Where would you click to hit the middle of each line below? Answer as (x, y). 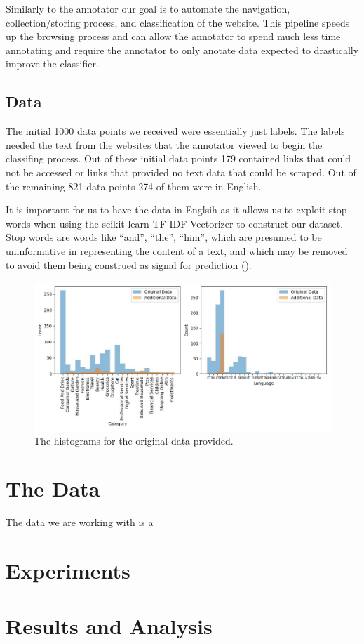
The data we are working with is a (80, 522)
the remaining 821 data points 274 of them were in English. (134, 186)
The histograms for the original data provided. (134, 440)
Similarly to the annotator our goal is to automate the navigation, (148, 8)
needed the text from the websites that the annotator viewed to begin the (164, 144)
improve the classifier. (52, 64)
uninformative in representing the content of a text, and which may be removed (177, 250)
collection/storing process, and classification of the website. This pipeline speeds (178, 22)
